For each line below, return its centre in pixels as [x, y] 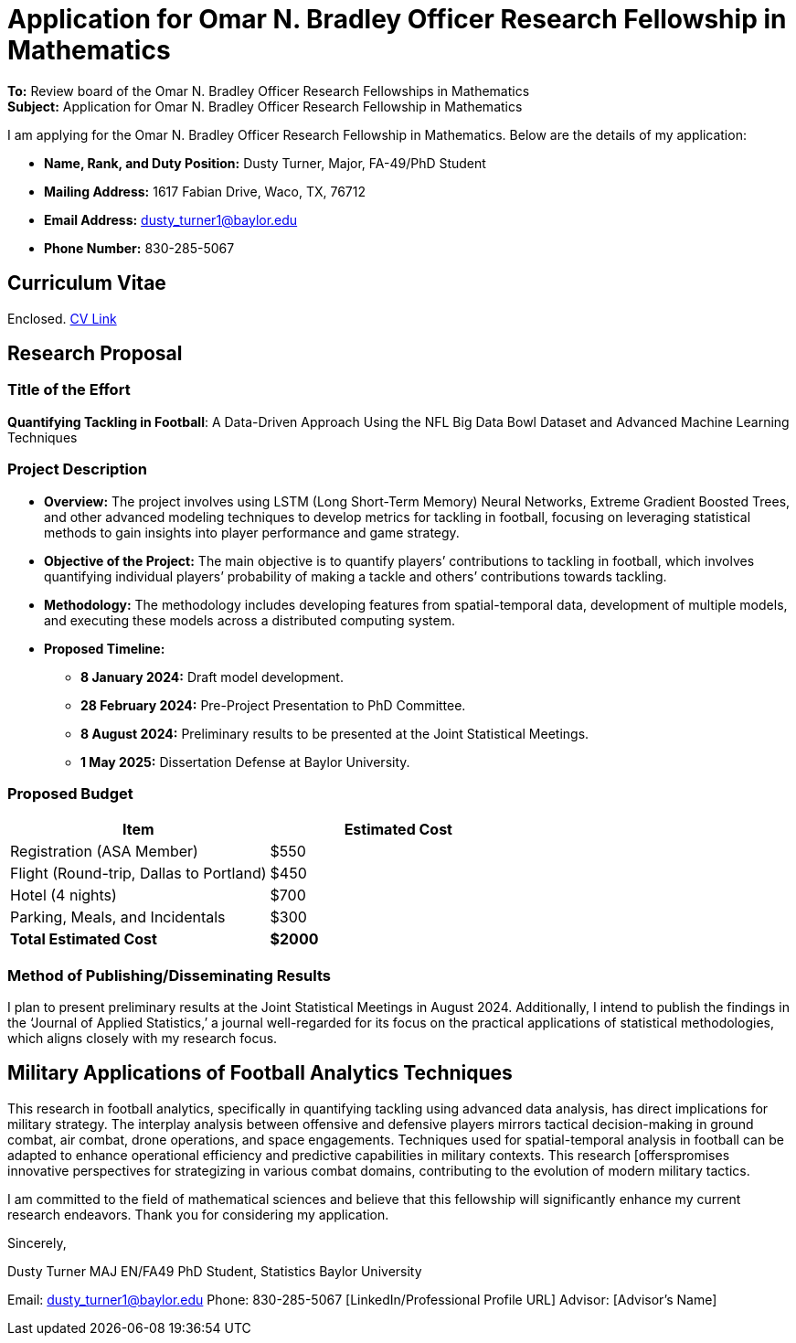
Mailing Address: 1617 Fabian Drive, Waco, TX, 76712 [205, 191]
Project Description [78, 469]
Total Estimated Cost [84, 939]
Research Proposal [95, 354]
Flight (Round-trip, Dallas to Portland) [138, 874]
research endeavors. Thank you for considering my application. [198, 1214]
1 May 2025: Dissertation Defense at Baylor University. [245, 762]
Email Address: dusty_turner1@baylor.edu [171, 219]
